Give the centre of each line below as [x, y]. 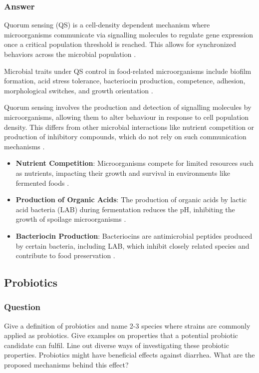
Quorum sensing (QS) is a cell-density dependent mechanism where [107, 25]
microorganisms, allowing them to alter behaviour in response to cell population [127, 117]
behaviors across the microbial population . [70, 54]
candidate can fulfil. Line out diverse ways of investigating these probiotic [117, 345]
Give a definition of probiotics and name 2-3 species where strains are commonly [127, 325]
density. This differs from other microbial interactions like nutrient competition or [129, 127]
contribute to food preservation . [65, 255]
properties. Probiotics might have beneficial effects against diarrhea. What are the [129, 355]
